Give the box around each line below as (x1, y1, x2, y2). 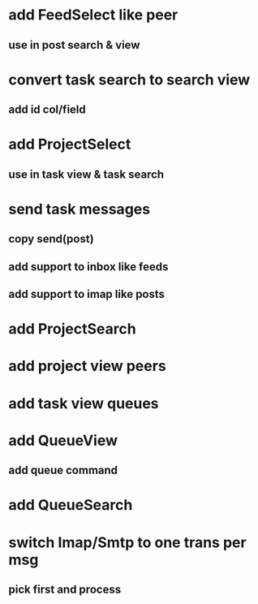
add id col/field (8, 103, 87, 117)
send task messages (8, 200, 151, 218)
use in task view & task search (8, 167, 165, 181)
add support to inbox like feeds (8, 260, 169, 274)
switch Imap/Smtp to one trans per (8, 533, 247, 551)
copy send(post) (8, 232, 95, 246)
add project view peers (8, 357, 166, 375)
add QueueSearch (8, 496, 133, 515)
